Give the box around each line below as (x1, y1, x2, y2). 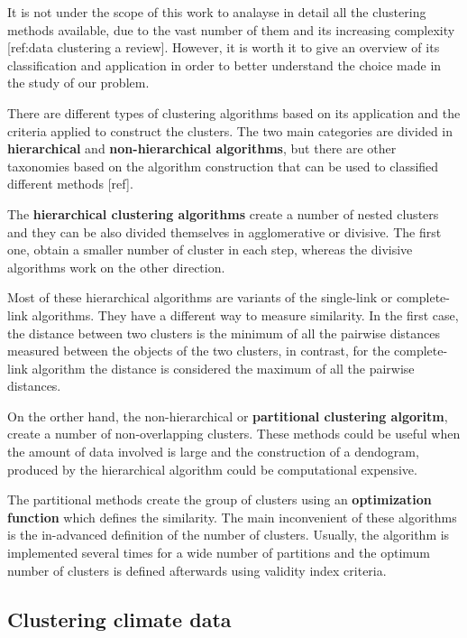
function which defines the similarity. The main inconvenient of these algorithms (7, 507, 457, 526)
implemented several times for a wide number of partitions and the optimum (7, 543, 430, 562)
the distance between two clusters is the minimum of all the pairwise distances (7, 323, 441, 342)
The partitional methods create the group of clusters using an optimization (7, 490, 432, 509)
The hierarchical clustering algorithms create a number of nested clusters (7, 204, 439, 223)
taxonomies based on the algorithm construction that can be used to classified (7, 156, 439, 175)
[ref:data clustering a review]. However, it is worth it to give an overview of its (7, 38, 440, 57)
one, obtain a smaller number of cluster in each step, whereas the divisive (7, 240, 413, 259)
